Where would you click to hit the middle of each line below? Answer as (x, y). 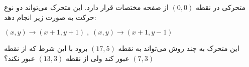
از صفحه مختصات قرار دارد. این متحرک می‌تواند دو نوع (86, 7)
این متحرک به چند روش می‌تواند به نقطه (179, 48)
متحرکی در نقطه (221, 7)
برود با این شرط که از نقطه (46, 48)
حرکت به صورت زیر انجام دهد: (50, 17)
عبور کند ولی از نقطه (97, 58)
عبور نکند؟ (20, 58)
